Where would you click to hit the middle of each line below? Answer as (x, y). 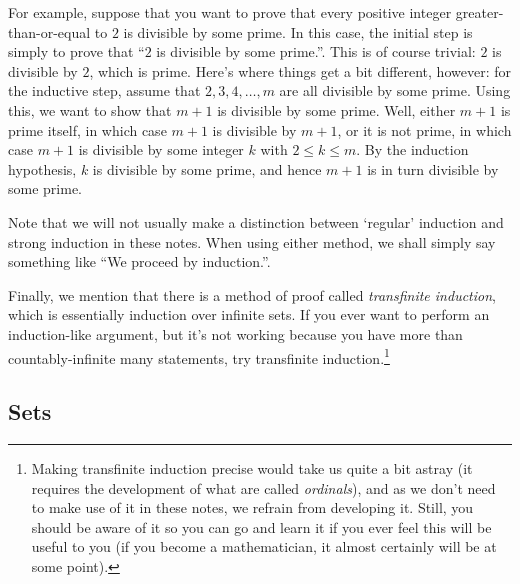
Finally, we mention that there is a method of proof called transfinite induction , (252, 294)
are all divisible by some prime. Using (395, 90)
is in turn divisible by (433, 168)
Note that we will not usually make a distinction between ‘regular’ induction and (256, 221)
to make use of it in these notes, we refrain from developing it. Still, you (252, 507)
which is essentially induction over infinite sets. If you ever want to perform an (249, 314)
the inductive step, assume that (104, 90)
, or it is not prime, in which (424, 129)
